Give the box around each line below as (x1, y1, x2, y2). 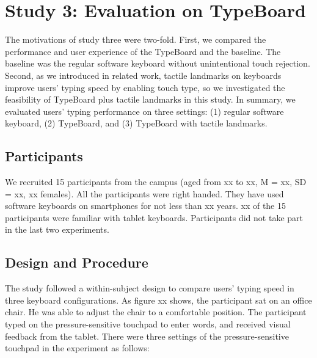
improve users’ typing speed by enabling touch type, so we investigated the (5, 81, 285, 93)
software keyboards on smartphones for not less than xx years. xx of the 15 (5, 199, 286, 212)
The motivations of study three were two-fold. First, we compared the (5, 33, 266, 46)
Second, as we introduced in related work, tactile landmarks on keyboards (5, 68, 282, 81)
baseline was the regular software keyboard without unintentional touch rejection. (5, 57, 310, 70)
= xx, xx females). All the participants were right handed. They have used (5, 187, 284, 200)
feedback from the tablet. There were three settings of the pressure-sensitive (5, 329, 289, 342)
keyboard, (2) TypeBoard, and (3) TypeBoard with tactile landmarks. (5, 117, 268, 130)
